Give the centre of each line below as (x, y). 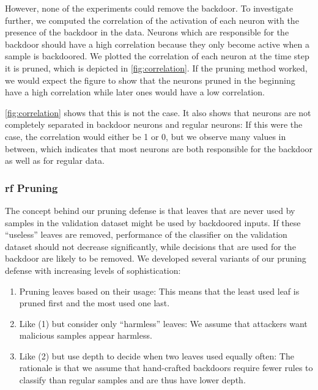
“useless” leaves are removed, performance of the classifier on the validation (146, 234)
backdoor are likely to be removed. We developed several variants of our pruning (156, 258)
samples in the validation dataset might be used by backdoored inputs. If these (153, 222)
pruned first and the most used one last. (94, 303)
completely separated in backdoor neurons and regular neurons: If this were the (154, 124)
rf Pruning (31, 187)
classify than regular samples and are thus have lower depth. (132, 380)
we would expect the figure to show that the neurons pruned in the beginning (150, 80)
